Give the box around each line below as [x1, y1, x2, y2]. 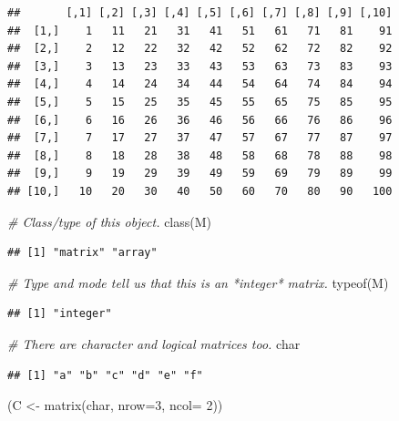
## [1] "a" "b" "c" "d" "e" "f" [7, 368, 203, 382]
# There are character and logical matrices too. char [7, 334, 301, 353]
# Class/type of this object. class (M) [7, 211, 212, 231]
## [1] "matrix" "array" [7, 246, 158, 260]
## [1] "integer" [7, 307, 112, 321]
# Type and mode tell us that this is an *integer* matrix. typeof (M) [7, 272, 389, 292]
